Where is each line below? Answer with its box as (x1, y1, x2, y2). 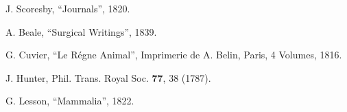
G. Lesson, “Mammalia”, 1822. (5, 93, 134, 108)
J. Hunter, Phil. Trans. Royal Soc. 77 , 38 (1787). (5, 70, 211, 85)
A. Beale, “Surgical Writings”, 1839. (5, 24, 157, 38)
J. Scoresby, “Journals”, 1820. (5, 1, 130, 15)
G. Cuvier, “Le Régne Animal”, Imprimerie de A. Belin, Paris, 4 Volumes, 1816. (5, 47, 342, 62)
